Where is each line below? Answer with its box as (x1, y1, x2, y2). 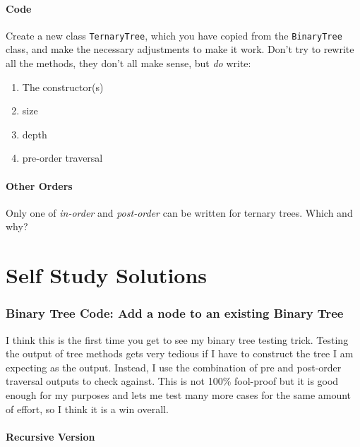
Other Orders (6, 178, 73, 193)
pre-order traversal (22, 150, 103, 165)
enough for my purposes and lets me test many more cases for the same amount (6, 387, 352, 402)
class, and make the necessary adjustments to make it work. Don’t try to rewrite (6, 42, 354, 56)
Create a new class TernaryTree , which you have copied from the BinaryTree (6, 28, 342, 42)
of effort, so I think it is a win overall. (6, 401, 169, 416)
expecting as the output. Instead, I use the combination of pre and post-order (6, 359, 342, 374)
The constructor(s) (22, 79, 104, 94)
